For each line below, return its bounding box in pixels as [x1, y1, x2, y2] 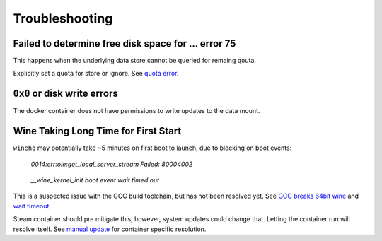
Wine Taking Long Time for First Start [13, 125, 182, 137]
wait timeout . [13, 201, 51, 210]
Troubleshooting [13, 11, 113, 26]
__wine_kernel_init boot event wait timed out [30, 176, 159, 184]
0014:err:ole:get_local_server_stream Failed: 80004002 [30, 160, 193, 168]
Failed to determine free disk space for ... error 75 [13, 37, 236, 49]
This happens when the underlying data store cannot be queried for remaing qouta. [13, 57, 256, 65]
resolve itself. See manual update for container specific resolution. [13, 225, 207, 233]
